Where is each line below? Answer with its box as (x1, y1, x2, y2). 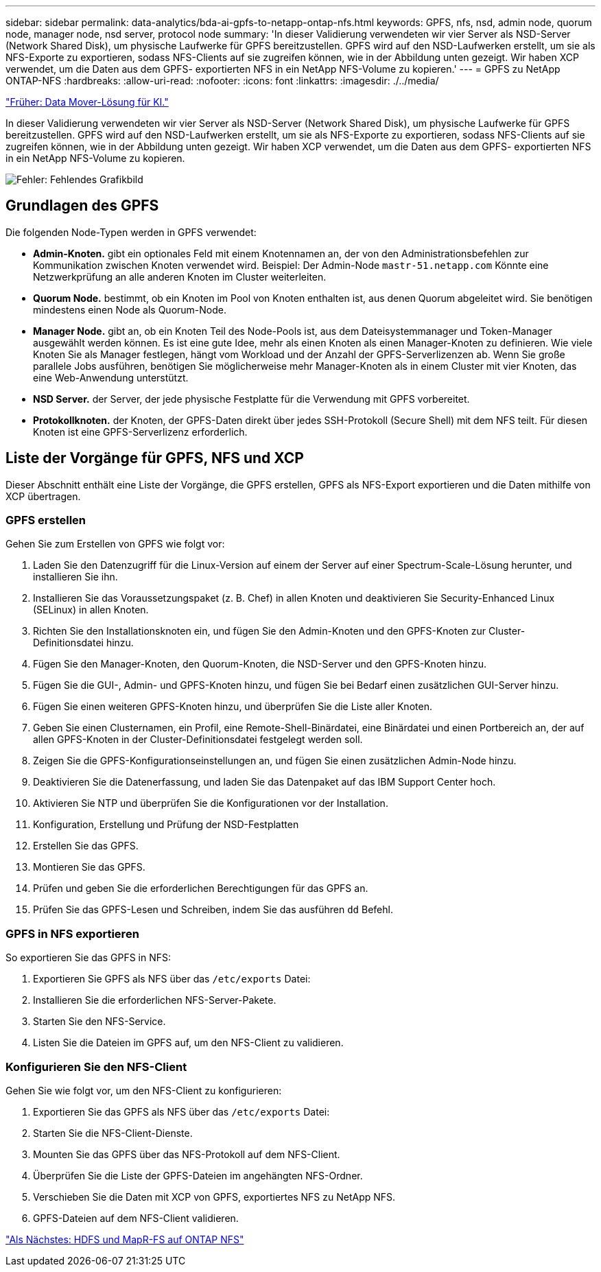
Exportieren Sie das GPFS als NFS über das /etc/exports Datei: (33, 1105, 330, 1118)
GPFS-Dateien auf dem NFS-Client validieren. (33, 1212, 239, 1224)
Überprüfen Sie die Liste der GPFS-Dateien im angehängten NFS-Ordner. (33, 1169, 363, 1181)
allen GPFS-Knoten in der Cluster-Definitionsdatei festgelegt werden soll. (33, 733, 363, 746)
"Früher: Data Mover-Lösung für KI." (5, 96, 169, 108)
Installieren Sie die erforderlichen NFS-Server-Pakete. (33, 994, 276, 1006)
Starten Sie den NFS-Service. (33, 1015, 166, 1028)
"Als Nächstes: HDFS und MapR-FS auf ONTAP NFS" (5, 1233, 244, 1245)
